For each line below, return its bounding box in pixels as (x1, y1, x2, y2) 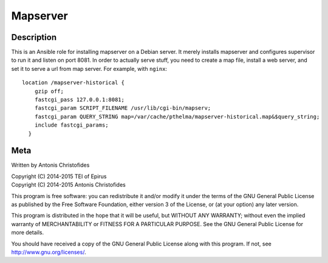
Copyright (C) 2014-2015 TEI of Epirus (11, 173, 107, 180)
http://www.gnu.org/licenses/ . (11, 248, 86, 256)
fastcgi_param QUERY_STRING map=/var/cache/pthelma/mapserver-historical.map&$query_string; (34, 113, 320, 120)
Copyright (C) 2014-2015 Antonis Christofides (11, 181, 126, 188)
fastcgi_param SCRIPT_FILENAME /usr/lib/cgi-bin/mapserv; (34, 105, 211, 112)
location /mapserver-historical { (22, 79, 125, 86)
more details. (11, 229, 44, 236)
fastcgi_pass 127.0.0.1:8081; (34, 96, 125, 103)
